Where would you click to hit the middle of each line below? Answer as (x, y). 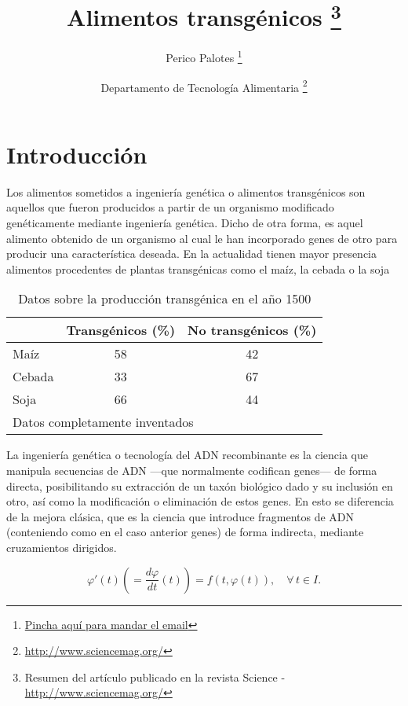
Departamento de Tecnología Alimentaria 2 (204, 86)
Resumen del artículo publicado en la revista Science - (155, 677)
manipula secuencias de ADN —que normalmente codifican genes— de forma (192, 471)
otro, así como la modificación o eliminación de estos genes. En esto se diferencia (200, 501)
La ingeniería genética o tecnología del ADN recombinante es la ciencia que (187, 455)
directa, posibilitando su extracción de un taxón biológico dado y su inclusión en (200, 485)
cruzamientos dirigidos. (62, 548)
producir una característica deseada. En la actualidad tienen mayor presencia (192, 254)
